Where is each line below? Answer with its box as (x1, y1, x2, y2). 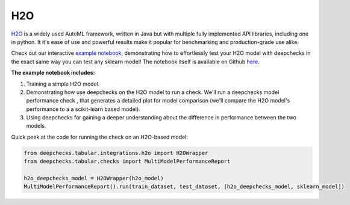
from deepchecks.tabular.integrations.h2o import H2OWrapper (23, 150, 208, 156)
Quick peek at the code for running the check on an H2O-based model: (11, 133, 188, 140)
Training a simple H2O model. (26, 80, 100, 87)
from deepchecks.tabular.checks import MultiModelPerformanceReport (23, 158, 231, 165)
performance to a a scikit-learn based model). (26, 106, 141, 113)
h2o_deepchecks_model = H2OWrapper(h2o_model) (23, 175, 164, 181)
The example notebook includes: (11, 69, 96, 77)
